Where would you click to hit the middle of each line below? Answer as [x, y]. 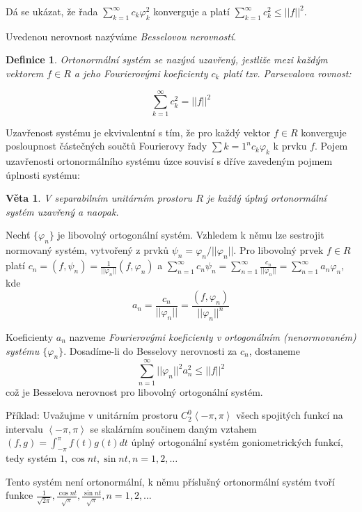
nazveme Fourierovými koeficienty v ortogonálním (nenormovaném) [213, 337]
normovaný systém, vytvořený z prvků [87, 250]
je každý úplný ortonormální [266, 198]
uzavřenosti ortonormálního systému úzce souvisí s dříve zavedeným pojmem [169, 161]
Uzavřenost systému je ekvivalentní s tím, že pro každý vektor [138, 132]
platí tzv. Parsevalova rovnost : [287, 73]
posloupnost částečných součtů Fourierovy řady [107, 146]
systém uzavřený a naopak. [62, 211]
